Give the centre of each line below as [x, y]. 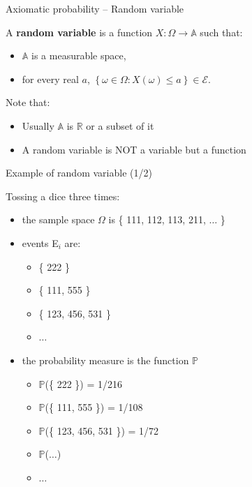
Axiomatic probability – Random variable [95, 8]
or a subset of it [120, 125]
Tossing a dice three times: [63, 196]
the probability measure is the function [105, 360]
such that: [221, 32]
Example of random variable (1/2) [79, 173]
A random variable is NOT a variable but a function [134, 149]
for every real [50, 78]
